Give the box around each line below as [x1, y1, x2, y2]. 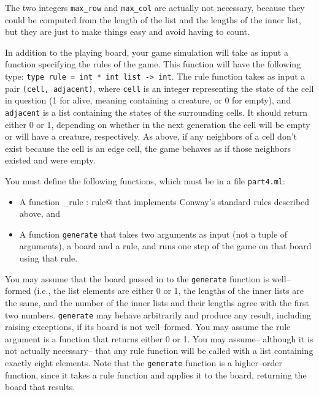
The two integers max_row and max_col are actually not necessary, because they [5, 1, 305, 13]
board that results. [5, 380, 75, 393]
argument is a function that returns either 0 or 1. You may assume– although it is [5, 332, 313, 345]
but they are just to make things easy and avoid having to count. [5, 25, 250, 38]
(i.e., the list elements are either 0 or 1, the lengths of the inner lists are [34, 284, 304, 297]
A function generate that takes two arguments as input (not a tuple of [19, 227, 288, 240]
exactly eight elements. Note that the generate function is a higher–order [5, 356, 282, 369]
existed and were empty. [5, 154, 96, 167]
